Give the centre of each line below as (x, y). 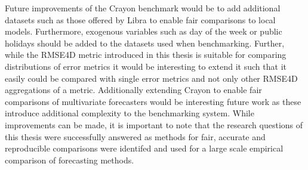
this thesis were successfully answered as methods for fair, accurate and (135, 136)
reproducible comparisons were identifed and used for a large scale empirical (144, 148)
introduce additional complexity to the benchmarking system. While (130, 113)
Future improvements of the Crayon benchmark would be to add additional (143, 8)
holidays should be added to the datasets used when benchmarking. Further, (145, 43)
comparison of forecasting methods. (70, 160)
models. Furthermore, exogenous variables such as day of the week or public (144, 31)
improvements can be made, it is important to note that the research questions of (154, 124)
